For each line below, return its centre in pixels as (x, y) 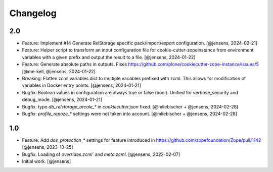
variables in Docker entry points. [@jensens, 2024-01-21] (81, 85)
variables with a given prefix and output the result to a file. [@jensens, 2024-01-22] (109, 57)
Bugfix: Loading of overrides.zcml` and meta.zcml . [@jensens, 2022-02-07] (101, 154)
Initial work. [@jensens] (47, 161)
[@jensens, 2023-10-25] (48, 147)
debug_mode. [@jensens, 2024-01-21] (62, 100)
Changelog (33, 13)
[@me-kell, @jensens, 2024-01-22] (59, 71)
